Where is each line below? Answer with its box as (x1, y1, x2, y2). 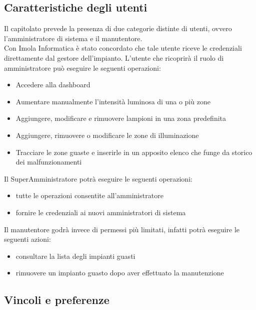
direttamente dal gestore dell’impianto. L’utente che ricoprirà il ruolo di (4, 52, 224, 63)
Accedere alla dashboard (15, 79, 90, 90)
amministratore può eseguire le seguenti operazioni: (4, 62, 161, 73)
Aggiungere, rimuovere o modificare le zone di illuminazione (15, 129, 199, 140)
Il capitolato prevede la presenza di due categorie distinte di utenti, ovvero (4, 23, 232, 34)
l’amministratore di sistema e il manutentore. (4, 33, 142, 43)
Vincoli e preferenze (4, 292, 109, 307)
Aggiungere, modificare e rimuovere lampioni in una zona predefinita (15, 113, 226, 123)
